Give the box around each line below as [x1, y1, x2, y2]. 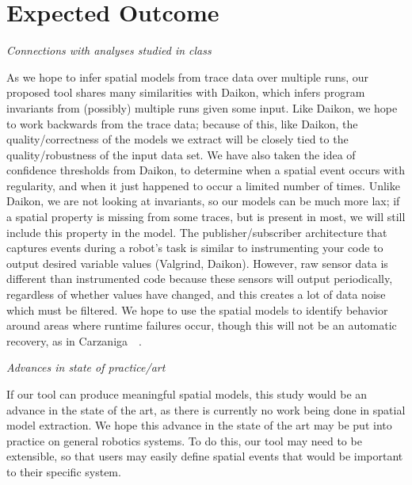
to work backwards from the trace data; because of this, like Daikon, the [6, 115, 358, 132]
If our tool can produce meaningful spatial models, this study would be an [6, 386, 368, 402]
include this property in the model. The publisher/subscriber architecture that [6, 223, 387, 240]
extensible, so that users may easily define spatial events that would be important [6, 448, 403, 464]
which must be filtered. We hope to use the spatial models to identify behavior [6, 301, 388, 318]
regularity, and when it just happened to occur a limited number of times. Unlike [6, 177, 400, 193]
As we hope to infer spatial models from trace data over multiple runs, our [6, 68, 369, 85]
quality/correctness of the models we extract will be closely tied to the [6, 131, 349, 147]
